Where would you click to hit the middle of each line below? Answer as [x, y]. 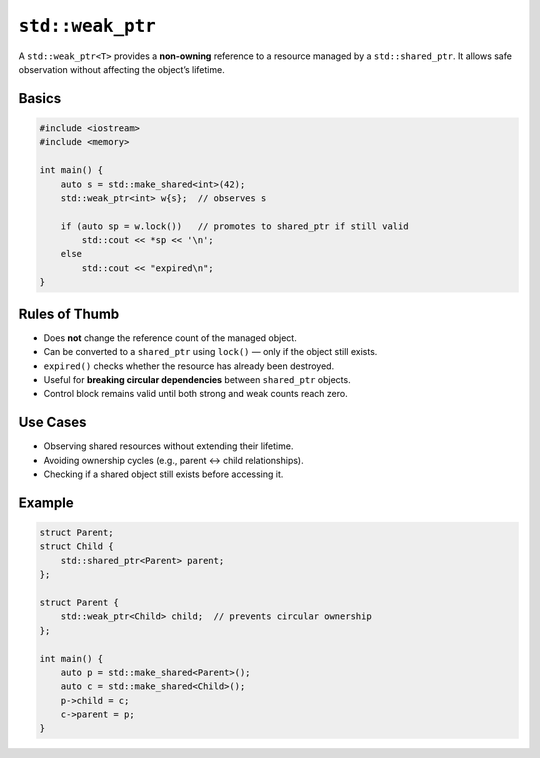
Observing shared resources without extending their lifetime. [168, 446]
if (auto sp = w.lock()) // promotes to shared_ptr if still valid [234, 226]
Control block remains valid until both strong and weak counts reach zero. [196, 394]
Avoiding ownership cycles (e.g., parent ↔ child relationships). [173, 460]
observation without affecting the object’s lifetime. [121, 69]
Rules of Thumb [69, 313]
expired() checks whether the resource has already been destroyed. [189, 366]
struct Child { [76, 546]
